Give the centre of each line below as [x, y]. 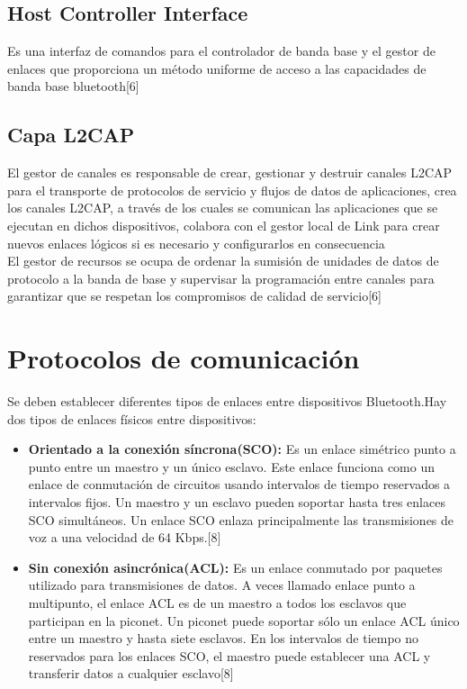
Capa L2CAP [71, 135]
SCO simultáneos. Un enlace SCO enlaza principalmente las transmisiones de [241, 519]
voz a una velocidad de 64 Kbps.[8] [125, 537]
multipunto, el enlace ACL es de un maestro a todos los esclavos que [217, 603]
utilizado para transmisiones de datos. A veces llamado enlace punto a [222, 585]
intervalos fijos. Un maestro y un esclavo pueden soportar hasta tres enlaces [237, 502]
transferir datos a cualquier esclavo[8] [131, 673]
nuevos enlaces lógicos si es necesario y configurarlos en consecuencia [196, 243]
